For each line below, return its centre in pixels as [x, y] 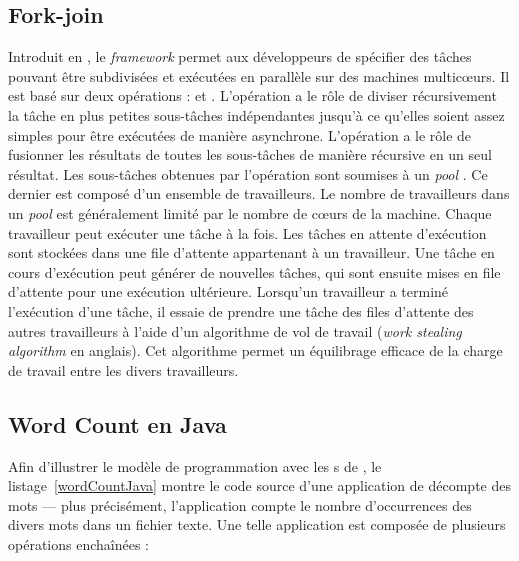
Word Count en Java [117, 423]
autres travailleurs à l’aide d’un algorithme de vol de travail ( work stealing [235, 330]
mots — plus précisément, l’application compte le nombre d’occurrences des [240, 504]
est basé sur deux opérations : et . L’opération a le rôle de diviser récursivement [252, 95]
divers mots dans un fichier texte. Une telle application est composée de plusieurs [257, 524]
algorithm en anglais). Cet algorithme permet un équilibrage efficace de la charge [255, 350]
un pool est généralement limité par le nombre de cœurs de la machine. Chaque [250, 212]
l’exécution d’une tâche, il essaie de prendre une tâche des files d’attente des [241, 310]
